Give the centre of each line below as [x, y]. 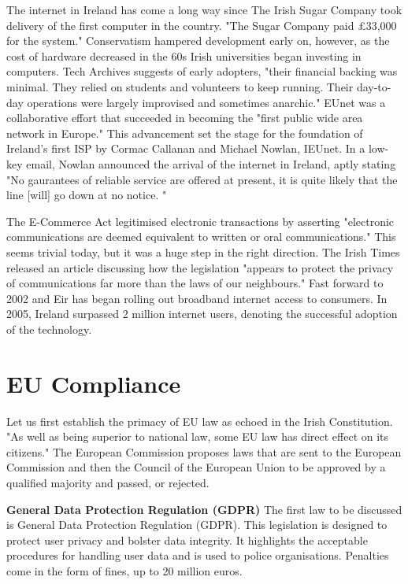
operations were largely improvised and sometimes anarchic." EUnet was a [206, 102]
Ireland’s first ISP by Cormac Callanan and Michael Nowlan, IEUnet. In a [186, 148]
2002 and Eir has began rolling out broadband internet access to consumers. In [197, 298]
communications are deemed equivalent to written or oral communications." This [201, 237]
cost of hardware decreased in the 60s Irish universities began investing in [184, 55]
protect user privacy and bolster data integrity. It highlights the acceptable [187, 540]
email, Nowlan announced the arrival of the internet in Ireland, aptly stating [211, 163]
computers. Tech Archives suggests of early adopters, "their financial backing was [202, 71]
